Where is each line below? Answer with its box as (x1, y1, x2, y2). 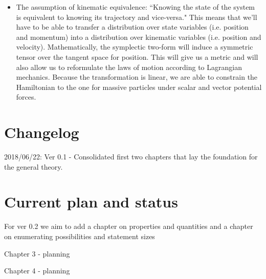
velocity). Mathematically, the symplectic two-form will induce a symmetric (16, 41, 253, 52)
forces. (16, 91, 36, 102)
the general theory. (4, 161, 63, 172)
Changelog (4, 122, 79, 143)
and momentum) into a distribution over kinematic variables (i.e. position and (16, 31, 261, 42)
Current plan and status (4, 191, 178, 212)
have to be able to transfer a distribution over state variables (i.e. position (16, 21, 249, 32)
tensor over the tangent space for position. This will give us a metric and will (16, 51, 258, 62)
